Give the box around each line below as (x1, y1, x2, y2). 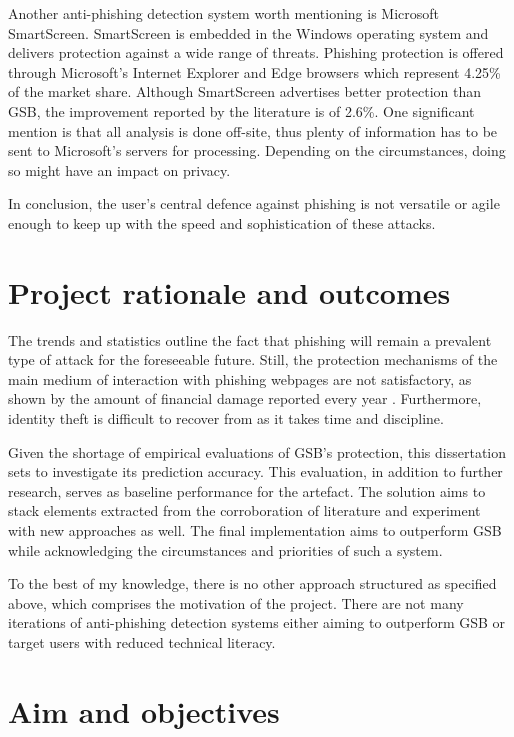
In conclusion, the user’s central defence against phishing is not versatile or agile (8, 193, 500, 214)
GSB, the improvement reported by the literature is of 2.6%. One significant (8, 100, 475, 121)
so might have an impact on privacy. (8, 159, 231, 180)
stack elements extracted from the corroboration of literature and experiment (8, 500, 481, 521)
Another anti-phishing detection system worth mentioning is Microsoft (8, 3, 440, 23)
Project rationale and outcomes (8, 271, 451, 312)
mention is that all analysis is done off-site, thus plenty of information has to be (8, 120, 498, 141)
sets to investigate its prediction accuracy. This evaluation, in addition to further (8, 461, 503, 482)
